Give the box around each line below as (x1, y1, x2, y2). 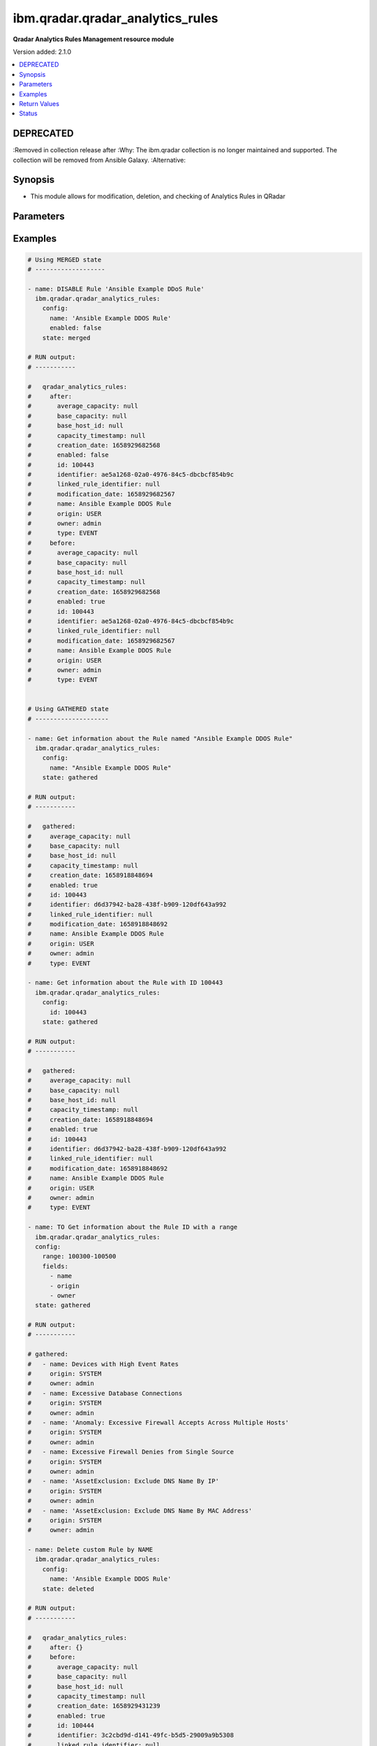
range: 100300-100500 (42, 1252, 117, 1261)
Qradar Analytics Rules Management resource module (13, 35, 175, 43)
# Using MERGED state (27, 256, 102, 263)
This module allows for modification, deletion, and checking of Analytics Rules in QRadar (30, 192, 286, 200)
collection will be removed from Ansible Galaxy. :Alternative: (13, 156, 186, 164)
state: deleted (42, 1585, 94, 1592)
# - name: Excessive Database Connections (27, 1389, 183, 1397)
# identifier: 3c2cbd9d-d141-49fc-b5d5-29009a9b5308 (27, 1731, 234, 1739)
